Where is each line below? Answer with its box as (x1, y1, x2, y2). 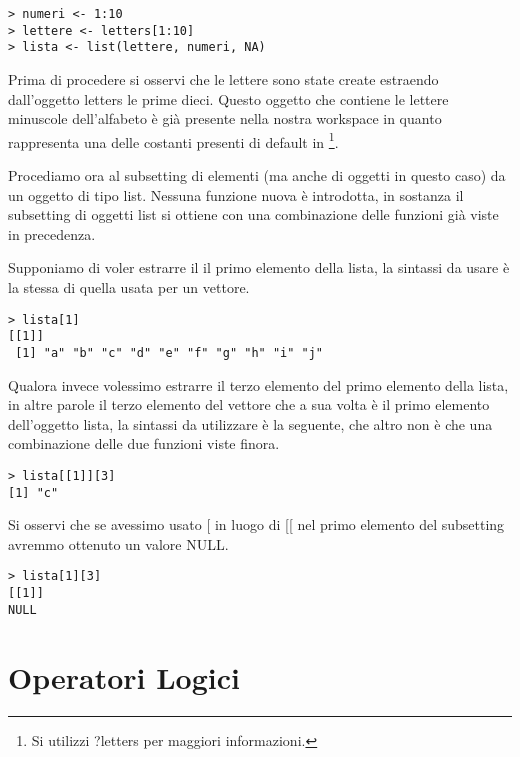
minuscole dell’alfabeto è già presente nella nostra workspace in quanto (8, 108, 442, 129)
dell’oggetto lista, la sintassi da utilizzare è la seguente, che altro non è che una (8, 413, 493, 434)
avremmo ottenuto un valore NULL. (8, 533, 229, 554)
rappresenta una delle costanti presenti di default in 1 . (8, 128, 339, 152)
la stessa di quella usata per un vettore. (8, 276, 250, 297)
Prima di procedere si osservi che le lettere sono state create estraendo (8, 68, 439, 89)
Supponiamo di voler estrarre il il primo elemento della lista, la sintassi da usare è (8, 257, 510, 278)
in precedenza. (8, 223, 96, 244)
